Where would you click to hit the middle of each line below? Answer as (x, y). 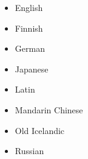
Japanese (32, 69)
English (29, 7)
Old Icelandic (40, 130)
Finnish (29, 28)
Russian (29, 151)
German (30, 48)
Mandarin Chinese (49, 109)
